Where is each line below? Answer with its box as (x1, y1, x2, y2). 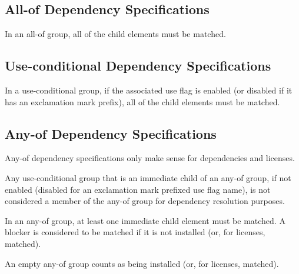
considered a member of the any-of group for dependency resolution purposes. (5, 195, 285, 207)
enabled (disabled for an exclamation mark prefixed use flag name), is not (5, 183, 271, 195)
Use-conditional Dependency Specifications (5, 56, 271, 75)
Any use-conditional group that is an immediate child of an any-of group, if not (5, 171, 291, 183)
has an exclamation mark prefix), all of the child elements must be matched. (5, 95, 280, 108)
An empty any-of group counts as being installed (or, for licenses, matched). (5, 257, 279, 269)
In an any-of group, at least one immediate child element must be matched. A (5, 214, 285, 226)
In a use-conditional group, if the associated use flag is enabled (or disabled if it (5, 84, 293, 96)
